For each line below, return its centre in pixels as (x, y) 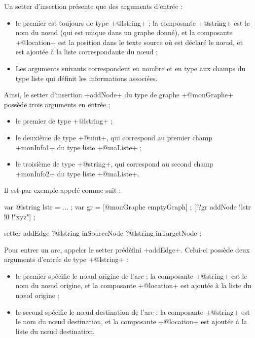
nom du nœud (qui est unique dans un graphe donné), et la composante (124, 32)
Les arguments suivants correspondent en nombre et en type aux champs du (130, 68)
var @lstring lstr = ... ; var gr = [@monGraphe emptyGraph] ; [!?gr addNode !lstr (127, 206)
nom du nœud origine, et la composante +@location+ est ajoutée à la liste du (133, 285)
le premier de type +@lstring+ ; (64, 121)
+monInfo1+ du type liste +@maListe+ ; (78, 147)
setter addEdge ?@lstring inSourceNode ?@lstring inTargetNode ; (103, 233)
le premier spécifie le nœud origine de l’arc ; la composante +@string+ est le (131, 275)
